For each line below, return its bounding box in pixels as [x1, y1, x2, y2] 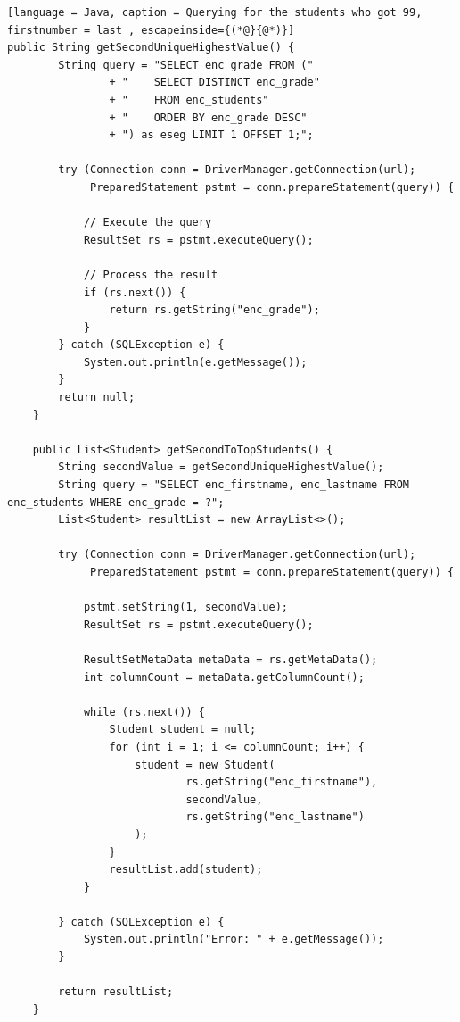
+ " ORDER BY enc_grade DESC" [109, 111, 308, 124]
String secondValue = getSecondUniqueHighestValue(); [58, 461, 384, 474]
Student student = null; [109, 723, 257, 736]
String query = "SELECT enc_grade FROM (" [58, 58, 314, 71]
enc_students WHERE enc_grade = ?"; [7, 495, 225, 509]
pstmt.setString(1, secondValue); [83, 601, 288, 614]
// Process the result [83, 268, 218, 281]
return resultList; [58, 985, 174, 999]
